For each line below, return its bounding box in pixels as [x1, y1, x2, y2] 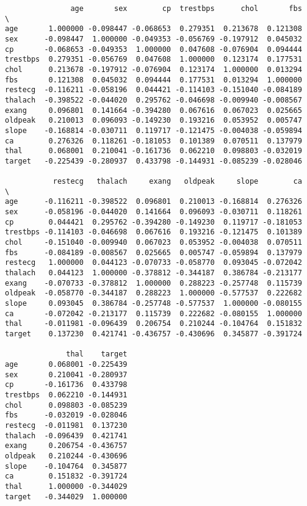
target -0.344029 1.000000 [5, 492, 128, 501]
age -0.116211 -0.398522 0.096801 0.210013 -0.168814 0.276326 [5, 197, 302, 206]
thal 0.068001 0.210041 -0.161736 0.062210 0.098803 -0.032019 [5, 146, 302, 156]
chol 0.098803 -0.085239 [5, 400, 128, 410]
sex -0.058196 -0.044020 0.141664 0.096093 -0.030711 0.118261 [5, 208, 302, 217]
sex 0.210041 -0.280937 [5, 370, 128, 379]
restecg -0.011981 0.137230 [5, 421, 128, 430]
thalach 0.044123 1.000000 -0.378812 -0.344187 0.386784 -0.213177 [5, 269, 302, 278]
